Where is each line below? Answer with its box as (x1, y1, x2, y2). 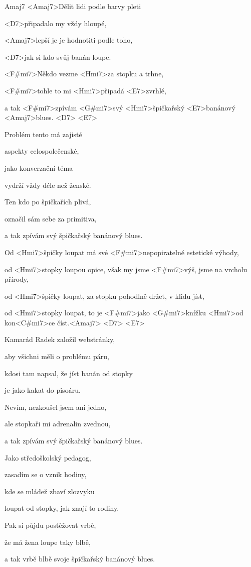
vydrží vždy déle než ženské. (5, 179, 91, 190)
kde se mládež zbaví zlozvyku (5, 486, 95, 496)
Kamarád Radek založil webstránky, (5, 334, 115, 345)
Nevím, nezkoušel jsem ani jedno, (5, 401, 107, 412)
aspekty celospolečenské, (5, 146, 79, 156)
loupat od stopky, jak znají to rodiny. (5, 503, 119, 513)
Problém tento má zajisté (5, 129, 82, 139)
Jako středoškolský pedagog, (5, 452, 91, 463)
